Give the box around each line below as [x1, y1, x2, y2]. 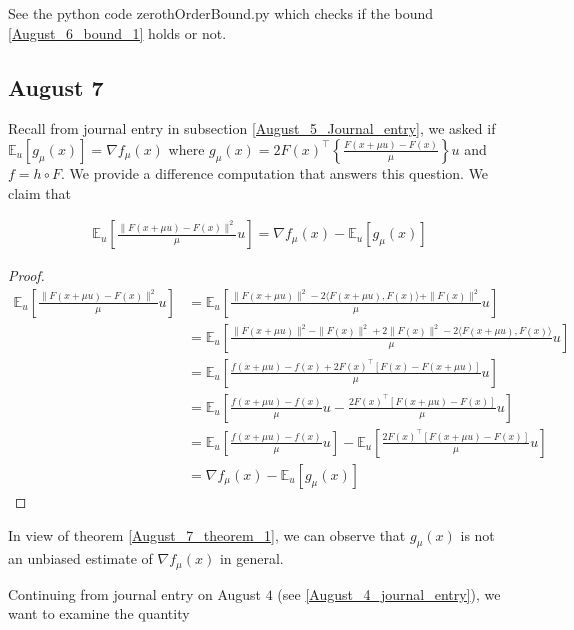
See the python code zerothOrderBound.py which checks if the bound [8, 3, 434, 23]
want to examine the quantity [8, 603, 190, 624]
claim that [8, 182, 71, 203]
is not [460, 524, 495, 545]
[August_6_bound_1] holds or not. [8, 22, 227, 43]
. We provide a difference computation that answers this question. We [61, 162, 489, 183]
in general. [219, 548, 284, 569]
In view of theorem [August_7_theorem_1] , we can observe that [8, 524, 406, 545]
